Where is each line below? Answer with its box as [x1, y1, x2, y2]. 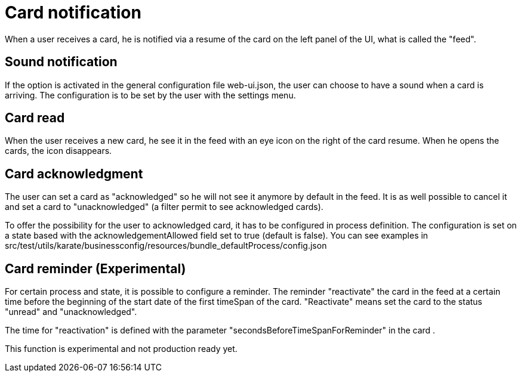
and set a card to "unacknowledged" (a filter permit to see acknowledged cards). [5, 202, 323, 212]
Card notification [5, 2, 141, 23]
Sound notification [5, 54, 118, 70]
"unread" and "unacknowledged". [5, 307, 137, 317]
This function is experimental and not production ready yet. [5, 344, 238, 354]
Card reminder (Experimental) [5, 261, 186, 276]
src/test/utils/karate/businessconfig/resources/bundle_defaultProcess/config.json [5, 240, 327, 251]
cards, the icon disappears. [5, 146, 112, 156]
